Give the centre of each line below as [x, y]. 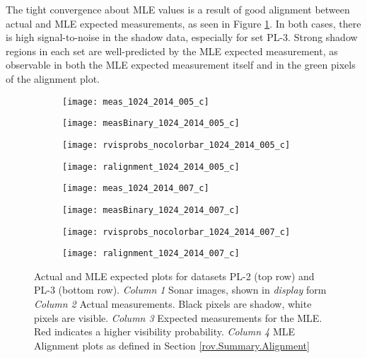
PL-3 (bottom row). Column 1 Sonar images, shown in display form [180, 290]
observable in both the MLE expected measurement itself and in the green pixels [181, 65]
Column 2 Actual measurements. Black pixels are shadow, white [173, 304]
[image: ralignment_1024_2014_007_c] [151, 254]
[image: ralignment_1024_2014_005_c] [151, 167]
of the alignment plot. [53, 78]
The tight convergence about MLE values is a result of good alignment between [178, 9]
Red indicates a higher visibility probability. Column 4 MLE [165, 331]
